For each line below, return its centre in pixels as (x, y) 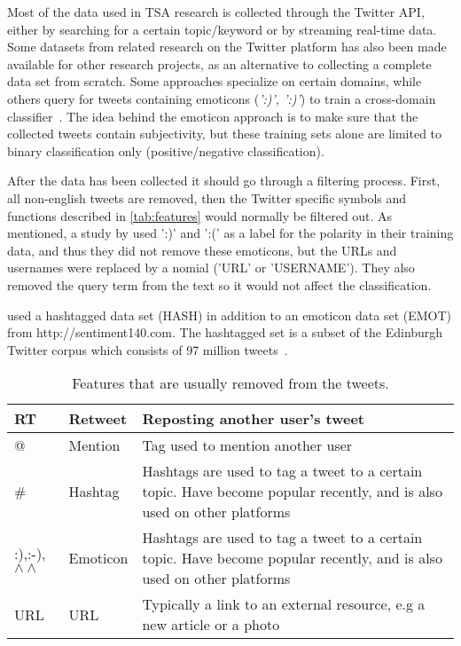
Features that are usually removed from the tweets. (230, 383)
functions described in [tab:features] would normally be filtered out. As (200, 215)
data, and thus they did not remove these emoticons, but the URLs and (202, 250)
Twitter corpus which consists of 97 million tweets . (148, 349)
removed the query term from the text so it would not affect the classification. (219, 284)
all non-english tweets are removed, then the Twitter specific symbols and (207, 197)
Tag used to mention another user (247, 445)
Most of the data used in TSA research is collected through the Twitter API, (216, 12)
